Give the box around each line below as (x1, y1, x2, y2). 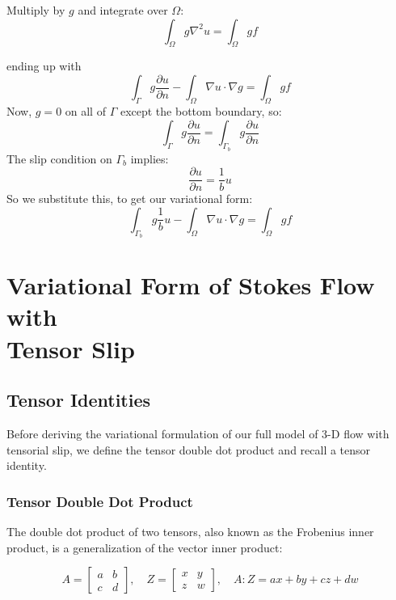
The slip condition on (6, 150, 112, 167)
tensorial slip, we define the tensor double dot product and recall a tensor (6, 441, 371, 458)
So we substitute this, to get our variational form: (6, 190, 253, 207)
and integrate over (78, 2, 168, 18)
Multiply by (6, 2, 65, 18)
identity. (6, 457, 47, 474)
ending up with (6, 57, 82, 74)
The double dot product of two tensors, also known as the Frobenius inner (6, 522, 374, 539)
